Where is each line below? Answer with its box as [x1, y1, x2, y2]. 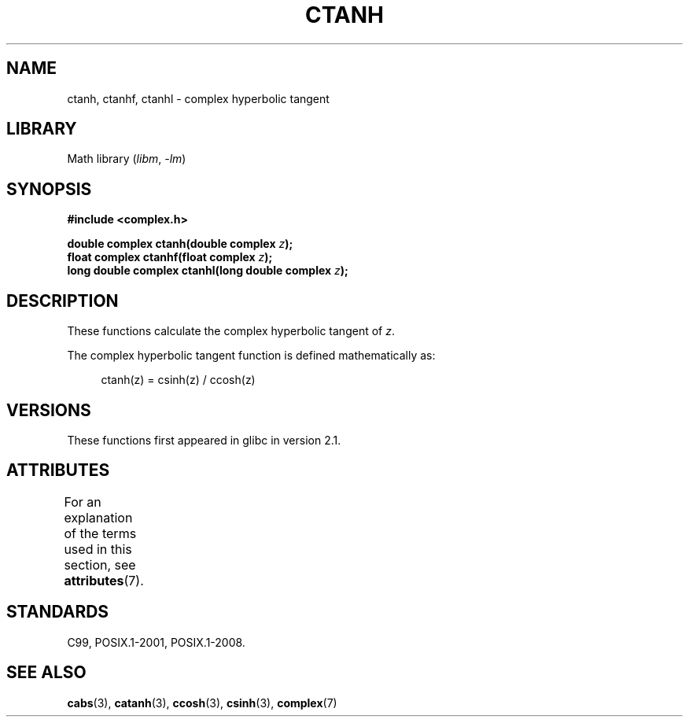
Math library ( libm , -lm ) [67, 152, 186, 166]
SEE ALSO [6, 662, 87, 683]
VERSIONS [6, 400, 91, 420]
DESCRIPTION [6, 290, 119, 311]
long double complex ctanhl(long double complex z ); [67, 264, 348, 278]
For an [64, 493, 101, 510]
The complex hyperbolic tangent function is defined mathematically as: [67, 349, 436, 363]
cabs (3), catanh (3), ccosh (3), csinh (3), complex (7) [67, 695, 337, 710]
